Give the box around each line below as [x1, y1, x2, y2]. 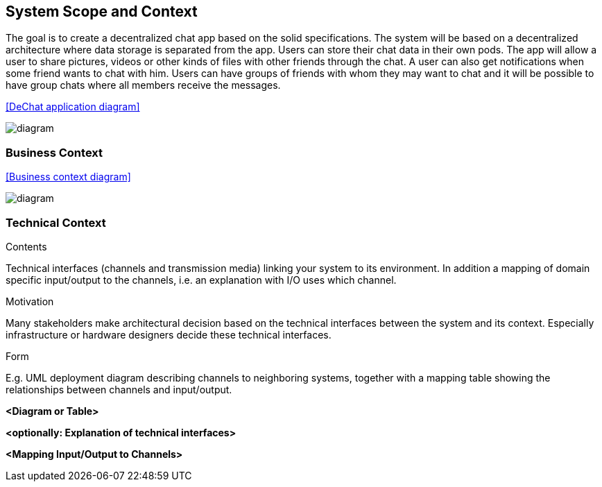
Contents [6, 240, 47, 253]
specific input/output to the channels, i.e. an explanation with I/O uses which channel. [6, 273, 397, 286]
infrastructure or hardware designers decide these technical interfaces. [6, 328, 332, 341]
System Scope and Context [6, 3, 198, 20]
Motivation [6, 295, 54, 307]
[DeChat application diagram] [6, 101, 140, 113]
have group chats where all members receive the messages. [6, 79, 281, 92]
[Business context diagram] [6, 171, 131, 183]
